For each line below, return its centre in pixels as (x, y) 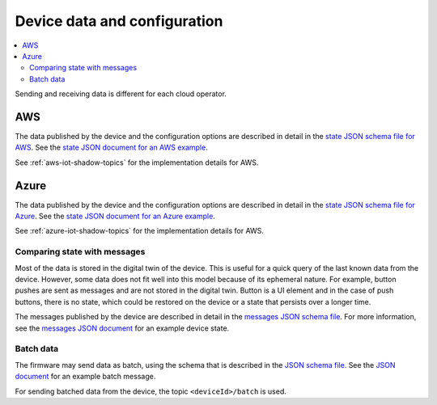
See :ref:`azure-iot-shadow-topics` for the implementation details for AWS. (140, 231)
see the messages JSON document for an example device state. (122, 328)
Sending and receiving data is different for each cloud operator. (121, 94)
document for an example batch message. (85, 377)
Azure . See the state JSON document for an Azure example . (115, 216)
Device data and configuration (119, 21)
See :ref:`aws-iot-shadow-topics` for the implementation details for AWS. (137, 162)
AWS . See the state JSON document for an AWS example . (111, 148)
